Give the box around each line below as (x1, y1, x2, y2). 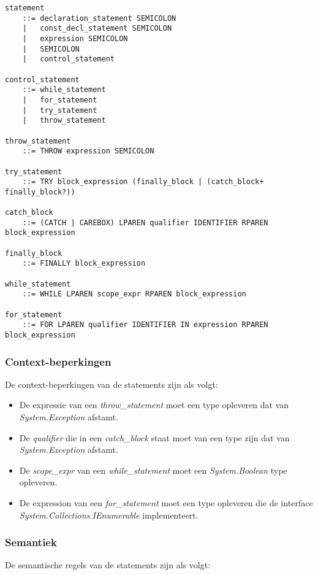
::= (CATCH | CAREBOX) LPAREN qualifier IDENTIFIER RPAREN (22, 218, 268, 227)
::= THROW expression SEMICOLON (22, 147, 154, 156)
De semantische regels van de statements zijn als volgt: (5, 558, 211, 571)
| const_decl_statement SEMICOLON (22, 24, 172, 33)
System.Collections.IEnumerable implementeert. (19, 508, 199, 521)
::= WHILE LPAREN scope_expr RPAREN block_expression (22, 290, 246, 299)
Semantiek (5, 534, 57, 550)
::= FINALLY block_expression (22, 259, 146, 268)
